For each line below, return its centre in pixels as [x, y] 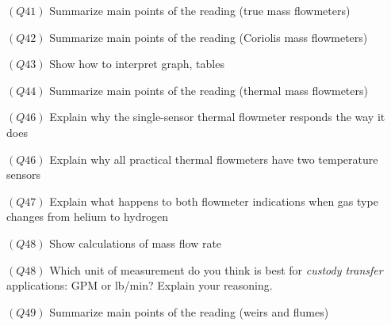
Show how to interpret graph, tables [137, 64]
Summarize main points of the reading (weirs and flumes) [189, 311]
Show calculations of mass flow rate [136, 243]
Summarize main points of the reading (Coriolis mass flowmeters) [209, 37]
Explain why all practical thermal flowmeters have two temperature [214, 159]
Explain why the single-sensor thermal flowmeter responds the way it [217, 117]
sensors [24, 174]
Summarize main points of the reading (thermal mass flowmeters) [209, 90]
